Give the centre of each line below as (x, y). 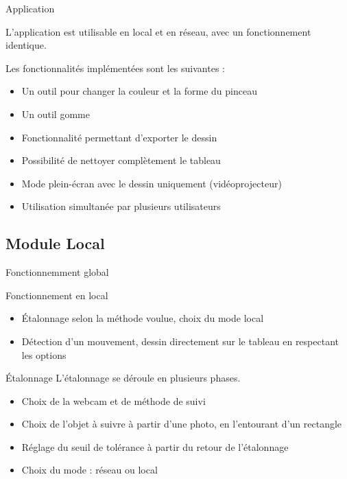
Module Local (55, 243)
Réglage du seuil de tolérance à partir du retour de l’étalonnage (155, 446)
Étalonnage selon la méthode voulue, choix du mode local (143, 318)
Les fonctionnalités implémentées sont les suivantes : (115, 68)
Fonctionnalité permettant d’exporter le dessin (119, 137)
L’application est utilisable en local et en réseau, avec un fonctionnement (158, 31)
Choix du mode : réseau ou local (89, 470)
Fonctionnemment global (57, 272)
